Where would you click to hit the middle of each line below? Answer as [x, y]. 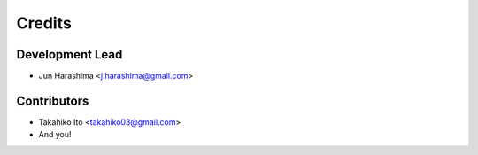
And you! [55, 135]
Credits [44, 23]
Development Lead [69, 54]
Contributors [53, 101]
